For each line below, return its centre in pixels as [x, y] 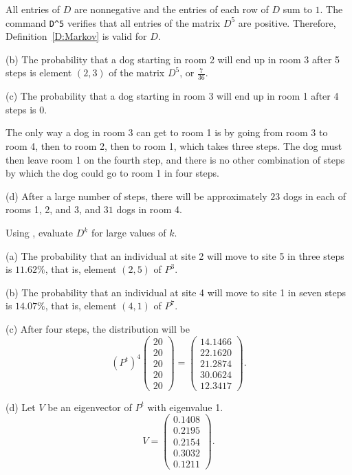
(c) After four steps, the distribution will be [98, 328]
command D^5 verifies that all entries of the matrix [113, 22]
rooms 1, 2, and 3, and [53, 209]
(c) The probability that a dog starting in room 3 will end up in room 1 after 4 [172, 96]
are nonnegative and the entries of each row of [171, 9]
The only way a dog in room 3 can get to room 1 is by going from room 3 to [167, 132]
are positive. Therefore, [287, 22]
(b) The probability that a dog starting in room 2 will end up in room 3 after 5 [173, 59]
